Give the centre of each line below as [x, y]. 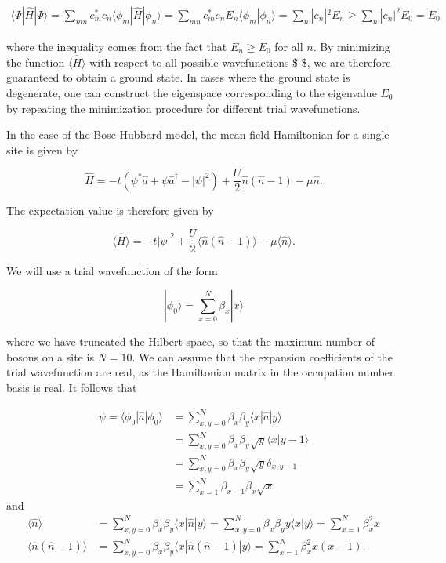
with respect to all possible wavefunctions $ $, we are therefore [240, 62]
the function [36, 62]
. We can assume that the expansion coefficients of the [262, 356]
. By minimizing [352, 47]
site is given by [42, 149]
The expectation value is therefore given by [110, 210]
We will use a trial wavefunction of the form [112, 270]
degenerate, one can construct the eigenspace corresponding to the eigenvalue [192, 93]
